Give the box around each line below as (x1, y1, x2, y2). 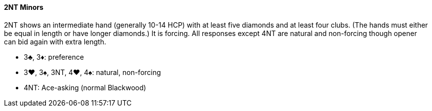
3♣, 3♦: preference (24, 52, 84, 61)
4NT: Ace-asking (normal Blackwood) (24, 83, 146, 92)
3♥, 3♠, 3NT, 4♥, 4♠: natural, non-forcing (24, 68, 161, 76)
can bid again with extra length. (4, 37, 106, 46)
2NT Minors (4, 3, 43, 11)
